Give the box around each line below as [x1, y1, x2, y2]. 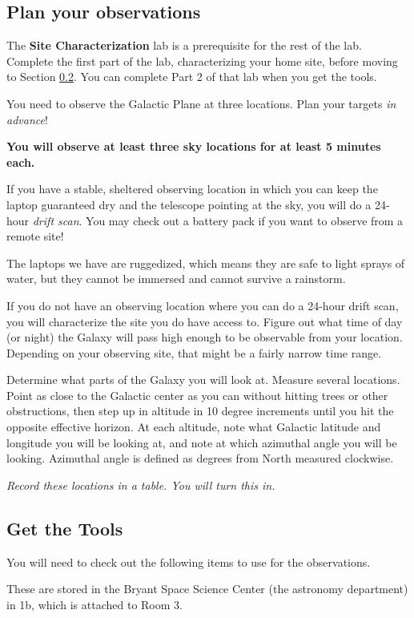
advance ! [6, 111, 48, 127]
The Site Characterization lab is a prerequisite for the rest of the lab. [6, 37, 362, 54]
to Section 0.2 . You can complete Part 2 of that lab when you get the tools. [6, 68, 377, 85]
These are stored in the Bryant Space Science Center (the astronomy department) [6, 580, 408, 597]
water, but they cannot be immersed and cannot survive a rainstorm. [6, 270, 346, 287]
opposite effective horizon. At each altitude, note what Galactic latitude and [6, 418, 381, 435]
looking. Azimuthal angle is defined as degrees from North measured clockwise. [6, 450, 394, 467]
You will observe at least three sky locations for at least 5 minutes [6, 138, 381, 155]
